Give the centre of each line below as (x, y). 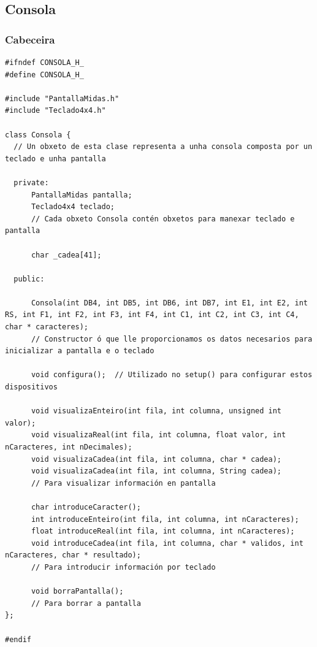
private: (31, 182)
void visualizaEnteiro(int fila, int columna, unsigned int (156, 411)
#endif (18, 639)
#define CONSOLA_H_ (44, 75)
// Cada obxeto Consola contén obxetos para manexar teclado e (163, 219)
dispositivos (31, 387)
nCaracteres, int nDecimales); (69, 447)
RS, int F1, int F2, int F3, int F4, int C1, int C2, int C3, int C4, (152, 315)
